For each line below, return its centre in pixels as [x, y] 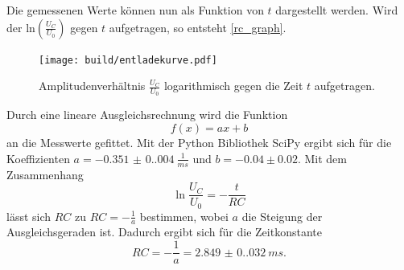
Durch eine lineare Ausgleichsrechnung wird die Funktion [147, 115]
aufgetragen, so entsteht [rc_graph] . [198, 27]
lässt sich [29, 216]
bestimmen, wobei [184, 216]
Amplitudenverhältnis [92, 86]
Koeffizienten [38, 158]
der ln [21, 27]
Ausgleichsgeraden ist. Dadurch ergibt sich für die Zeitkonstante [164, 232]
